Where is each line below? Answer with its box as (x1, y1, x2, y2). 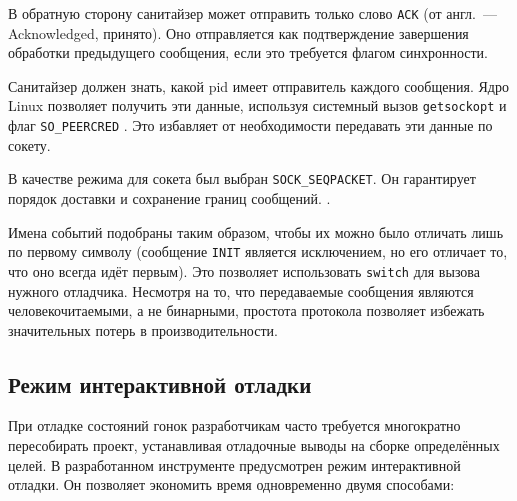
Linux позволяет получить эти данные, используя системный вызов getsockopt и (8, 95, 507, 116)
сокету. (8, 134, 51, 155)
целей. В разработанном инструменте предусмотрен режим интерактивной (8, 454, 461, 475)
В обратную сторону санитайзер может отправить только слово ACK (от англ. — (8, 3, 497, 23)
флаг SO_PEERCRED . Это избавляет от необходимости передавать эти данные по (8, 115, 493, 136)
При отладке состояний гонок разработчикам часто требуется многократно (8, 415, 461, 436)
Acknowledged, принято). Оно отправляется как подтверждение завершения (8, 22, 469, 43)
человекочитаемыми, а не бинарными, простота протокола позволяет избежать (8, 300, 485, 321)
